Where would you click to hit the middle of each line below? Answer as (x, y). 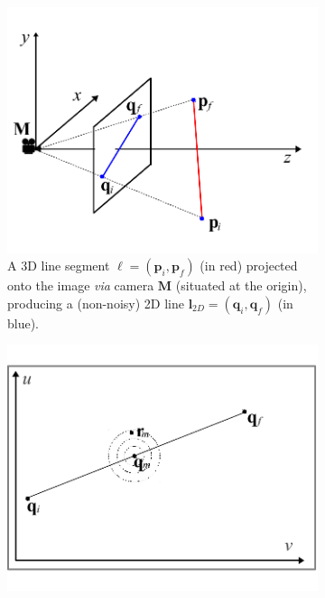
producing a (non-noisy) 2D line (96, 303)
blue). (23, 323)
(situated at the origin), (241, 285)
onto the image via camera (81, 285)
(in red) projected (249, 266)
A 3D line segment (59, 266)
